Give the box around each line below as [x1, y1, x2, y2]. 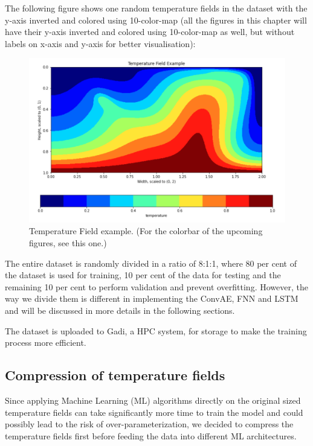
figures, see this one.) [29, 237, 107, 249]
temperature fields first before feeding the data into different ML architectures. [5, 429, 297, 442]
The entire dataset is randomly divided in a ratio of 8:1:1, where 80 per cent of [5, 256, 297, 269]
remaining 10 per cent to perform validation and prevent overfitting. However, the [5, 280, 308, 293]
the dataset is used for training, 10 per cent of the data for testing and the [5, 269, 281, 281]
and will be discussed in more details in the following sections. [5, 304, 235, 316]
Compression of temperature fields [5, 366, 225, 384]
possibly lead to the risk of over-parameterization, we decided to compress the [5, 418, 294, 430]
